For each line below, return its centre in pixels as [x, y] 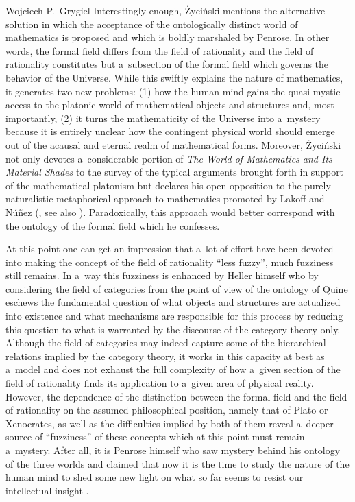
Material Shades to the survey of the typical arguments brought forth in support [175, 172]
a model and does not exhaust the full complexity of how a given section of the [173, 369]
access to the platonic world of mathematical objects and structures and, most [170, 105]
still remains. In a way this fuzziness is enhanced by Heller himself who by [162, 275]
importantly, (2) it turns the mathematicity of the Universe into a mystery [163, 118]
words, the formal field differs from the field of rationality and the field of [160, 50]
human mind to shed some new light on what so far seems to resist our [155, 477]
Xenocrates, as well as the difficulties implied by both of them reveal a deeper [170, 423]
